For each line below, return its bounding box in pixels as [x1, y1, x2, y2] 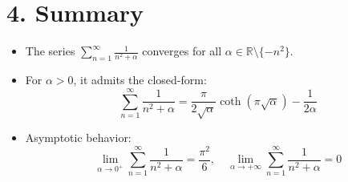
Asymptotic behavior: [25, 129, 132, 146]
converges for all [142, 42, 222, 59]
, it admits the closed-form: [73, 71, 207, 88]
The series [25, 42, 75, 59]
